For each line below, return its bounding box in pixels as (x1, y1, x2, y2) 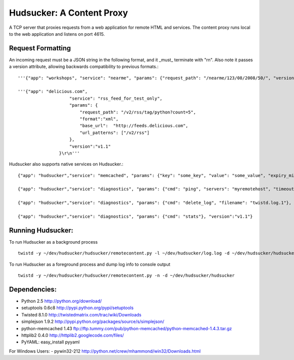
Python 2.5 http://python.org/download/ (21, 298, 102, 304)
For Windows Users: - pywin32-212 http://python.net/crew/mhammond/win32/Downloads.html (9, 348, 201, 354)
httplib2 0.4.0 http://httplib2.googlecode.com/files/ (21, 332, 124, 338)
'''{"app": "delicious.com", (18, 89, 88, 94)
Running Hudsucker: (9, 226, 73, 234)
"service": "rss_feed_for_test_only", (69, 95, 163, 101)
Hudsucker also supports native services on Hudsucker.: (9, 161, 123, 167)
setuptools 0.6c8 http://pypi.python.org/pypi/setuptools (21, 305, 134, 311)
